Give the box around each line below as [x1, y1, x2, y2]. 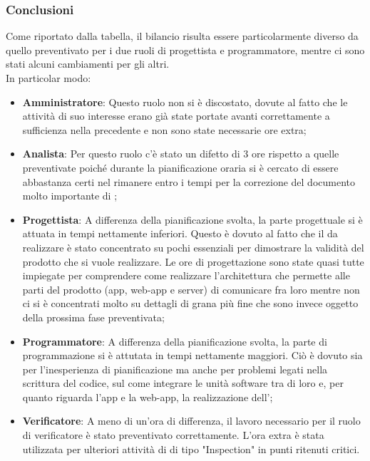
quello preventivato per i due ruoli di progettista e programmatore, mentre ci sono [6, 42, 365, 57]
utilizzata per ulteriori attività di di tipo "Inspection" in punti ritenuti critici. [22, 441, 360, 456]
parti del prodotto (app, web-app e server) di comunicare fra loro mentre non [22, 281, 360, 296]
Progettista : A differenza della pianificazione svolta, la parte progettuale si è [22, 212, 363, 227]
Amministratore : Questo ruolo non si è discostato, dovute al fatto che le [22, 94, 348, 109]
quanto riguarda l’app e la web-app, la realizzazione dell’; [22, 389, 273, 404]
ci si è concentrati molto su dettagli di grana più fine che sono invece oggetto [22, 296, 359, 311]
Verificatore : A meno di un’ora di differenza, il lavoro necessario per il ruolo [22, 413, 361, 428]
